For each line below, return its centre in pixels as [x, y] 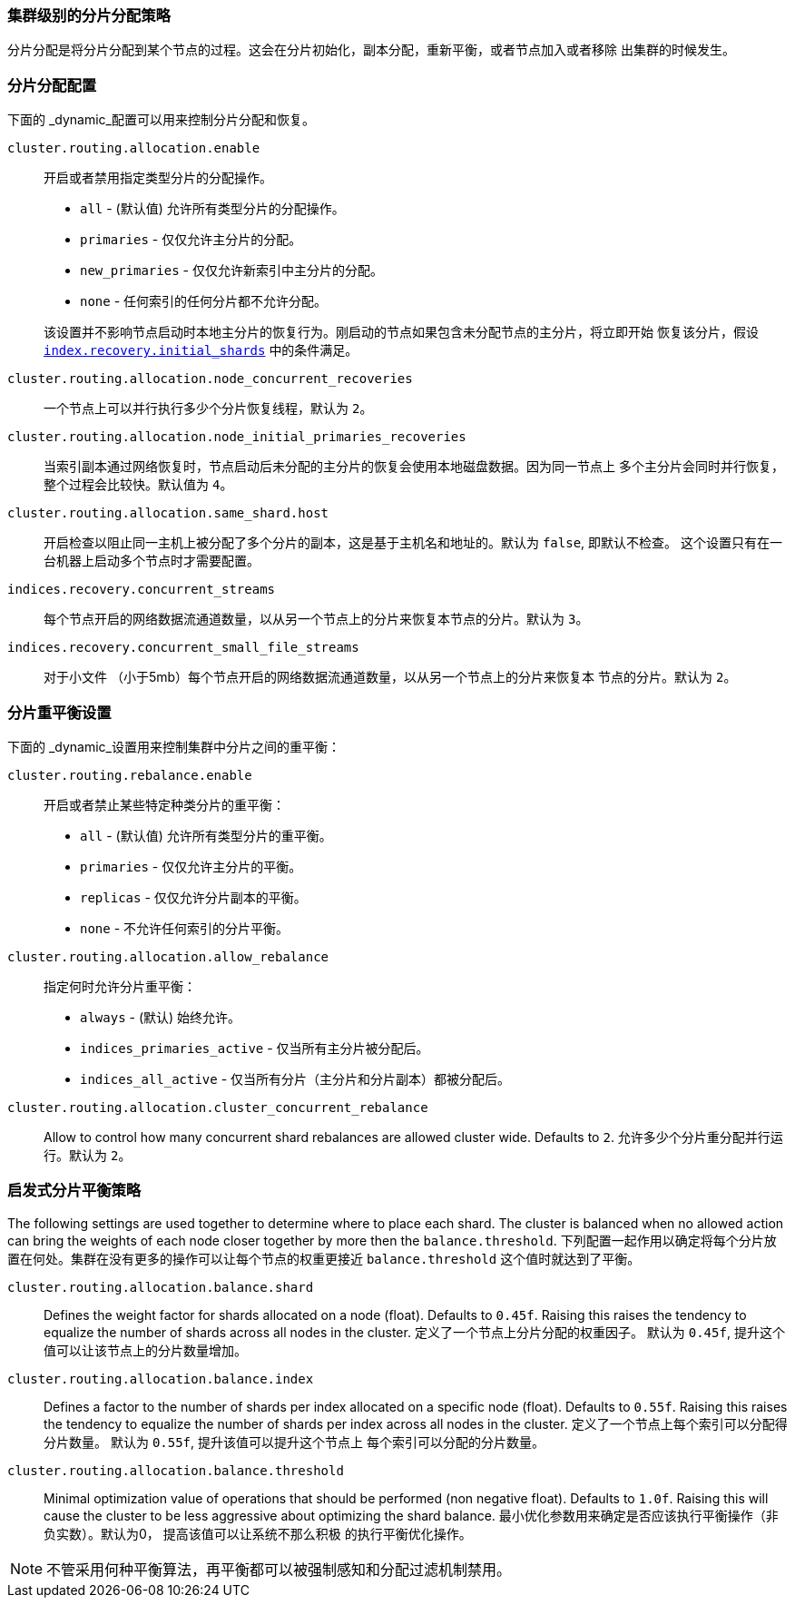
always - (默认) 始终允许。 [161, 1017]
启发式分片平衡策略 [74, 1191]
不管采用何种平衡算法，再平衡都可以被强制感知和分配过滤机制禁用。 [279, 1569]
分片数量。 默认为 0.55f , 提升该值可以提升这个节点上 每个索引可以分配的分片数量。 [294, 1442]
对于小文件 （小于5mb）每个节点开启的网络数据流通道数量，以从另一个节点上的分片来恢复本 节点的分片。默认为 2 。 [390, 677]
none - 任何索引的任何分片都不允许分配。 [204, 301]
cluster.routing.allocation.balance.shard [161, 1287]
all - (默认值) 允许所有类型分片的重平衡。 [206, 835]
